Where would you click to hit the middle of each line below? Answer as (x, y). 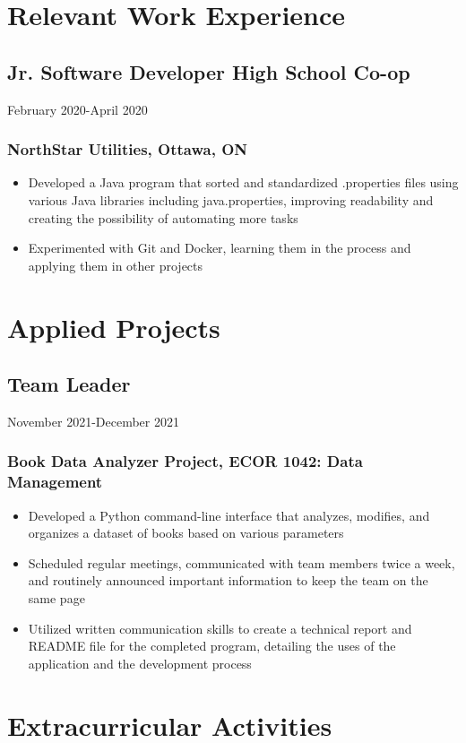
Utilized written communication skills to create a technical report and (220, 628)
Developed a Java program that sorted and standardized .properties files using (243, 182)
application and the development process (140, 663)
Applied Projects (114, 327)
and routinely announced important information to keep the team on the (228, 580)
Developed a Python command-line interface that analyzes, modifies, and (229, 515)
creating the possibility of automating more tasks (163, 217)
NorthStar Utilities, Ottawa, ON (128, 149)
